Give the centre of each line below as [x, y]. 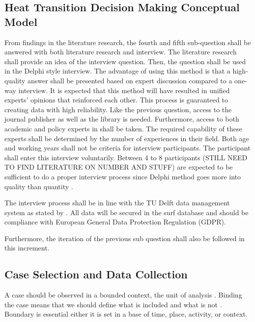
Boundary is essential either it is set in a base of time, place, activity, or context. [126, 314]
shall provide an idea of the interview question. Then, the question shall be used [125, 61]
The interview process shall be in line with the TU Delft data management [117, 203]
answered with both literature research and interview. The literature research [121, 52]
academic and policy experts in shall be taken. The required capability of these [123, 128]
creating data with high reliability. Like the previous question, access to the [118, 109]
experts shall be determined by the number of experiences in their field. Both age [127, 138]
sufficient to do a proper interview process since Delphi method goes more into [123, 176]
